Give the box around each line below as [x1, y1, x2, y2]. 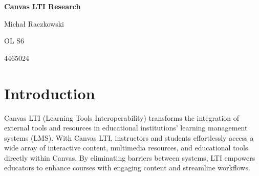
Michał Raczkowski [4, 18, 64, 29]
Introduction [4, 82, 95, 103]
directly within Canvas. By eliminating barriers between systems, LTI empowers [4, 152, 255, 163]
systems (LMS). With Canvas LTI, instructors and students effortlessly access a [4, 132, 254, 143]
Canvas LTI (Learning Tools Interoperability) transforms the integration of [4, 112, 240, 123]
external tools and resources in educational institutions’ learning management [4, 122, 248, 133]
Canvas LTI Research [4, 1, 81, 11]
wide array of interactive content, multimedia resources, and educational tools [4, 142, 248, 153]
